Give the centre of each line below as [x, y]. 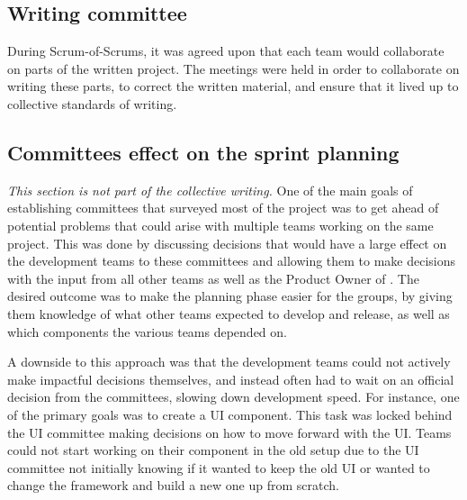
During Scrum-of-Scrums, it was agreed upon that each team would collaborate [226, 51]
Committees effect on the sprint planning [203, 152]
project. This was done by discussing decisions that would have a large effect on [227, 243]
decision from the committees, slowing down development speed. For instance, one [233, 397]
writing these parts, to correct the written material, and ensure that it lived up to [233, 86]
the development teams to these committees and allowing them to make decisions [232, 261]
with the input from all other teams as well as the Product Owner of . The [213, 278]
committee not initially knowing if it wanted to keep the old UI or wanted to [219, 467]
